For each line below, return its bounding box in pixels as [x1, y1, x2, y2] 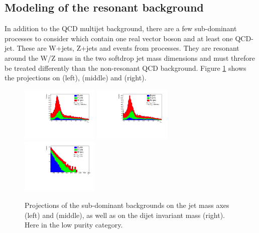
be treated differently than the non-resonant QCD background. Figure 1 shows [5, 62, 246, 73]
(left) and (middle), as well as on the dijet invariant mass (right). [25, 209, 225, 220]
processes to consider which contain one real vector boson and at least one [5, 33, 233, 43]
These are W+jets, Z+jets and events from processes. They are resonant [17, 43, 239, 53]
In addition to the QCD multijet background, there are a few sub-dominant [5, 23, 237, 34]
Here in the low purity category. [25, 219, 123, 230]
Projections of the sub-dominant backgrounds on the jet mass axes [25, 200, 229, 210]
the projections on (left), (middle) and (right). [5, 72, 147, 83]
